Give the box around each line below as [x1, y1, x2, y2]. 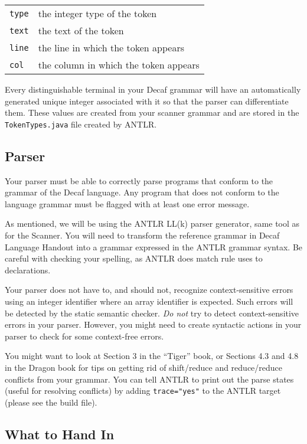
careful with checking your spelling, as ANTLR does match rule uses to [5, 252, 263, 265]
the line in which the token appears [38, 41, 184, 54]
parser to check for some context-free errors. [5, 329, 164, 342]
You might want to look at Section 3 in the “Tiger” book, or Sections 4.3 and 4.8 [5, 350, 299, 362]
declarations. [5, 263, 51, 276]
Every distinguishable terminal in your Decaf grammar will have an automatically [5, 83, 301, 95]
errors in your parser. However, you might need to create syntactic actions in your [5, 318, 302, 331]
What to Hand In [5, 425, 115, 443]
